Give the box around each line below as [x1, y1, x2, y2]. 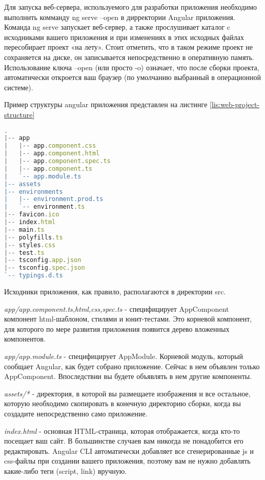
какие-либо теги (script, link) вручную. [4, 465, 127, 476]
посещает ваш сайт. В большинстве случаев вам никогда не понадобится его [4, 435, 243, 446]
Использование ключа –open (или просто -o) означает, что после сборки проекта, [4, 62, 259, 72]
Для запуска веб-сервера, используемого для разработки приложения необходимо [4, 2, 257, 12]
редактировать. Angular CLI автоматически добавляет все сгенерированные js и [4, 445, 254, 456]
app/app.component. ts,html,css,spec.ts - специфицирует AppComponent [4, 303, 229, 314]
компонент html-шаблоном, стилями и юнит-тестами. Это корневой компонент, [4, 313, 252, 324]
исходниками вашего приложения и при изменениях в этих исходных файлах [4, 31, 244, 42]
